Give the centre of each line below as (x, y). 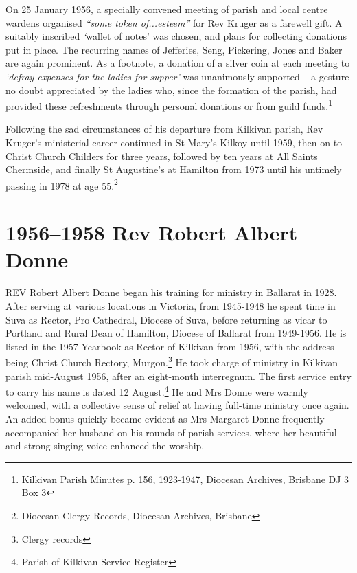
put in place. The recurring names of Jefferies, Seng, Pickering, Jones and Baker (174, 49)
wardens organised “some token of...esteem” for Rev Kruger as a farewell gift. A (174, 22)
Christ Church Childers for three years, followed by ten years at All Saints (162, 156)
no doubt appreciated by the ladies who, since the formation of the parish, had (171, 90)
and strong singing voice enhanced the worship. (105, 446)
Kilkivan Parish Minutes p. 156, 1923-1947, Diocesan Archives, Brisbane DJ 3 (185, 479)
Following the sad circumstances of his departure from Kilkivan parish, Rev (164, 129)
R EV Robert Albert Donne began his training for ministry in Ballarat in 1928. (171, 292)
